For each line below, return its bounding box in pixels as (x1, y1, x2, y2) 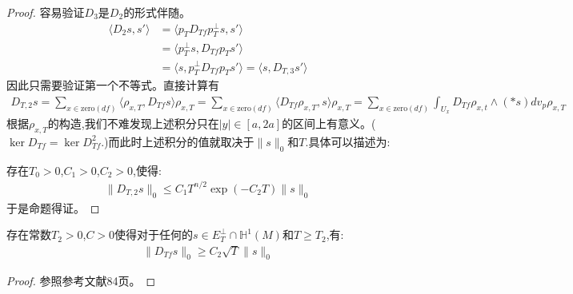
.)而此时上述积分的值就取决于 (101, 133, 254, 149)
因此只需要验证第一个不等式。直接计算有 (6, 77, 219, 93)
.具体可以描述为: (305, 133, 391, 149)
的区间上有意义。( (282, 115, 376, 132)
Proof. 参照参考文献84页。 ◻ (6, 272, 156, 289)
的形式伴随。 (123, 4, 191, 20)
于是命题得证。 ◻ (6, 199, 100, 216)
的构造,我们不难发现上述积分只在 (47, 115, 219, 132)
